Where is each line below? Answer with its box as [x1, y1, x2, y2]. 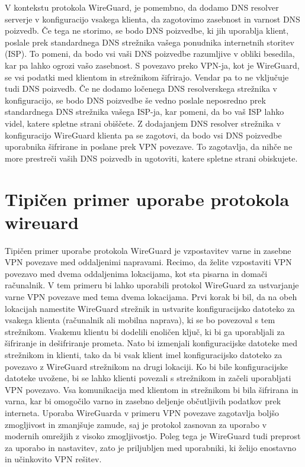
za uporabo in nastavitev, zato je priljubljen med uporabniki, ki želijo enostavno [5, 441, 296, 453]
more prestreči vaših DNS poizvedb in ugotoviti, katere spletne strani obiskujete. [5, 152, 298, 164]
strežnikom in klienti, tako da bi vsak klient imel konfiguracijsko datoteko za [5, 348, 282, 360]
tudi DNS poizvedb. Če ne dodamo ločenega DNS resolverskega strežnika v [5, 82, 277, 95]
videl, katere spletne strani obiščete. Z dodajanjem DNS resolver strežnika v [5, 117, 281, 129]
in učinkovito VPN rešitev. [5, 453, 102, 465]
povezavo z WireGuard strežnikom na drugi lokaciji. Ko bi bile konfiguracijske [5, 360, 288, 372]
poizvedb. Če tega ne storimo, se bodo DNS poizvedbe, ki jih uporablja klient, [5, 24, 289, 37]
